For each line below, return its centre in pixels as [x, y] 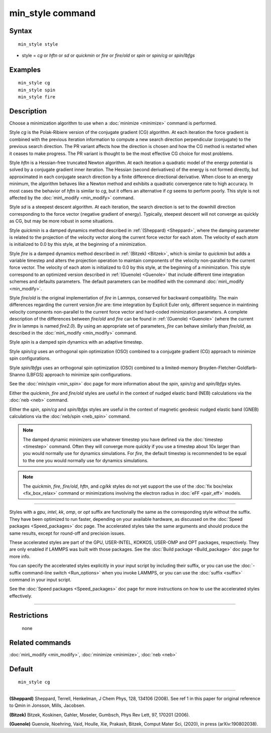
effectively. [21, 596]
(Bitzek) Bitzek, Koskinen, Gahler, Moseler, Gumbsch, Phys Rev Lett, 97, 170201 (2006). [100, 714]
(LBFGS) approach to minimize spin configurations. [79, 374]
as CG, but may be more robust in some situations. [61, 221]
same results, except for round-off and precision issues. [67, 533]
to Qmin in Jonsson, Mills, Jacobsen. [47, 705]
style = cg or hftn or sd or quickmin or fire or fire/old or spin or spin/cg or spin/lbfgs [108, 55]
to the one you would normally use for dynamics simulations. [86, 460]
